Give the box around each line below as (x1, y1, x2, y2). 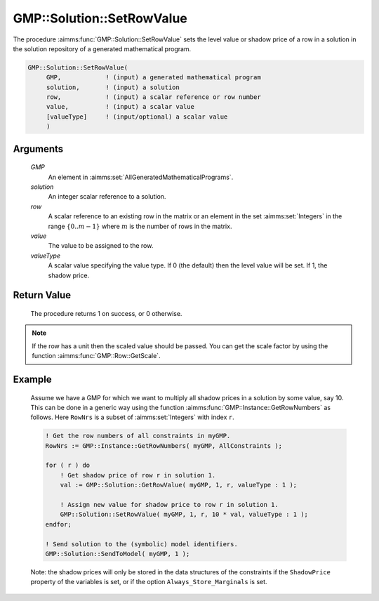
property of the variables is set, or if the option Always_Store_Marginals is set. (30, 578, 267, 586)
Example (13, 373, 52, 385)
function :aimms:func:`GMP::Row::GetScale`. (32, 352, 161, 360)
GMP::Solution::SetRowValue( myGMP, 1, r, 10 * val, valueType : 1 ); (60, 510, 309, 519)
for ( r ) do (45, 461, 91, 470)
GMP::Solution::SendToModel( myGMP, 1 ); (45, 550, 190, 557)
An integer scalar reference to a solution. (48, 192, 166, 201)
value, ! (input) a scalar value (46, 103, 194, 111)
